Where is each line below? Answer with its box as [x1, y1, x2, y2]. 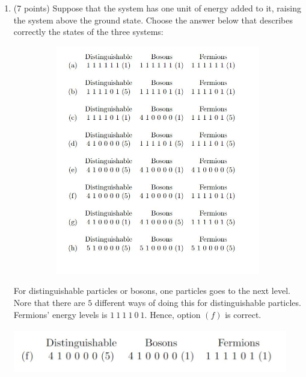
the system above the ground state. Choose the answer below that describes [13, 13, 293, 26]
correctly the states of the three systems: [13, 25, 164, 38]
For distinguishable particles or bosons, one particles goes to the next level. [13, 284, 290, 297]
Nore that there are [13, 296, 85, 308]
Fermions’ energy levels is [13, 308, 108, 320]
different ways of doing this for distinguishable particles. [94, 296, 301, 308]
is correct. [225, 308, 262, 320]
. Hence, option [144, 308, 201, 320]
